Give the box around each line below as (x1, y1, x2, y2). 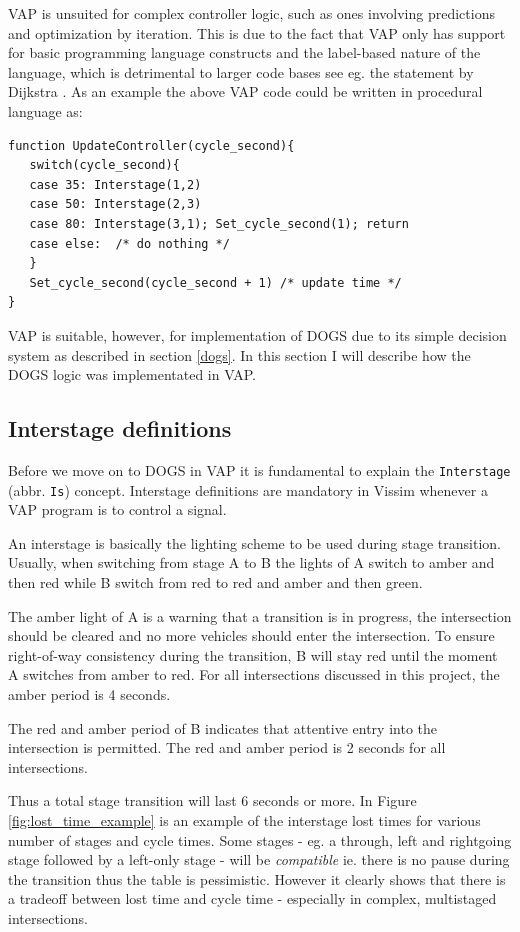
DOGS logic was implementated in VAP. (8, 364, 256, 385)
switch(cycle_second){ (29, 158, 180, 173)
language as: (8, 100, 83, 121)
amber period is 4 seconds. (8, 683, 171, 704)
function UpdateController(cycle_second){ (8, 138, 295, 153)
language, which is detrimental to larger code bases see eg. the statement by (8, 61, 474, 82)
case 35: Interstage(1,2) (29, 177, 202, 192)
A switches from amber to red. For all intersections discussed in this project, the (8, 664, 500, 685)
